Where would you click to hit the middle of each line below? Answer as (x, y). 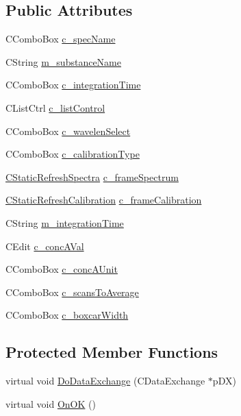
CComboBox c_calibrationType (73, 154)
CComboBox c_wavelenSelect (68, 131)
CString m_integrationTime (65, 222)
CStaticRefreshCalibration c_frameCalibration (104, 200)
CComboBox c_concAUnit (62, 269)
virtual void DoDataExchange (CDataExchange (105, 381)
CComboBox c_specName (61, 39)
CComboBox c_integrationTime (73, 85)
